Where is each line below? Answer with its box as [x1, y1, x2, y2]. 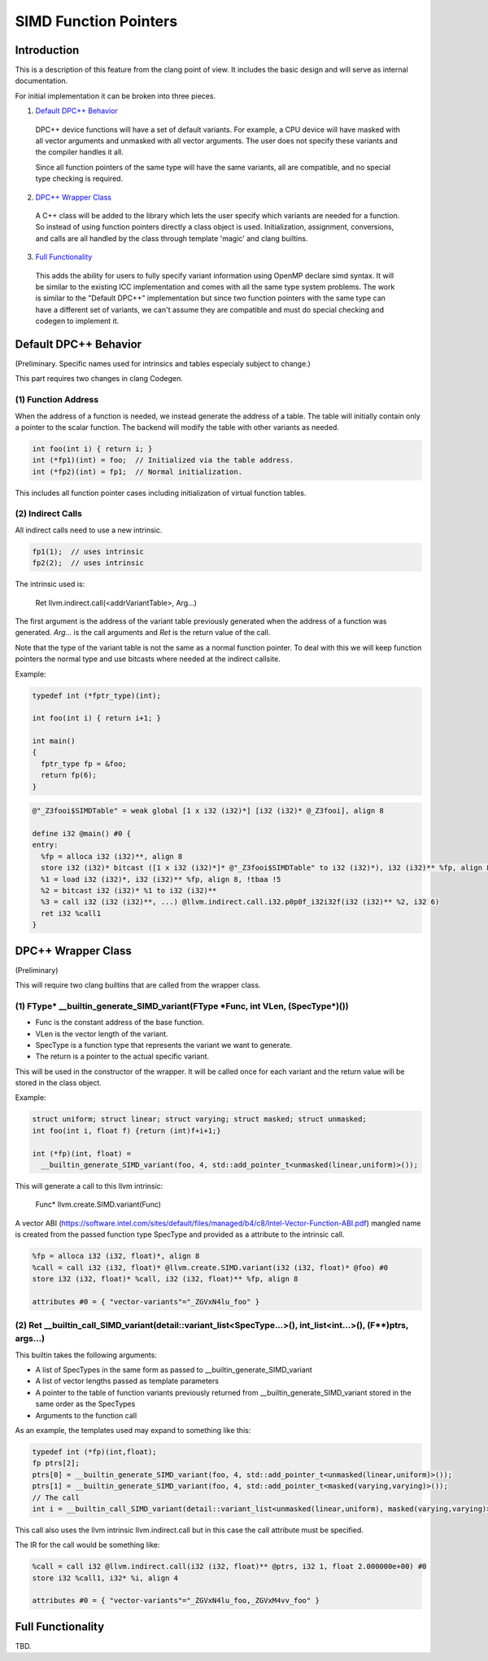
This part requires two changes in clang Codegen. [15, 374, 183, 383]
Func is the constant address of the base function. [35, 1018, 205, 1028]
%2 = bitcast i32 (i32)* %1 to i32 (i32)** [41, 886, 217, 895]
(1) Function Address [15, 394, 99, 405]
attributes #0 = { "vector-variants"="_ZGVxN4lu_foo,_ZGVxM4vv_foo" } [32, 1596, 320, 1606]
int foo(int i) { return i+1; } [32, 713, 162, 723]
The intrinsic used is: [15, 579, 85, 589]
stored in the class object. [15, 1078, 102, 1088]
